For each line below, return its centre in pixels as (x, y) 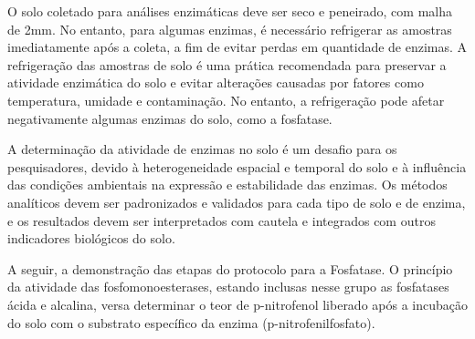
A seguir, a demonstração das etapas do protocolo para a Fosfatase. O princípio (230, 268)
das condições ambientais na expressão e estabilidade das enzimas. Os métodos (227, 185)
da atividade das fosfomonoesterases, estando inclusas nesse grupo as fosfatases (228, 287)
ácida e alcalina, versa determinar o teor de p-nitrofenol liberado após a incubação (238, 304)
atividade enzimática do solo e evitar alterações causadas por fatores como (216, 82)
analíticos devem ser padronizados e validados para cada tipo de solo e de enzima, (237, 202)
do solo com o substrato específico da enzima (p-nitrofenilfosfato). (191, 322)
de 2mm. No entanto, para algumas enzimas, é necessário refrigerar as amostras (230, 29)
